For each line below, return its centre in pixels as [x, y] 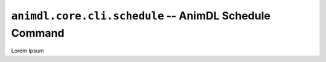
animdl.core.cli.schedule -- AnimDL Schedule [141, 16]
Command [38, 33]
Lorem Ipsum [27, 51]
